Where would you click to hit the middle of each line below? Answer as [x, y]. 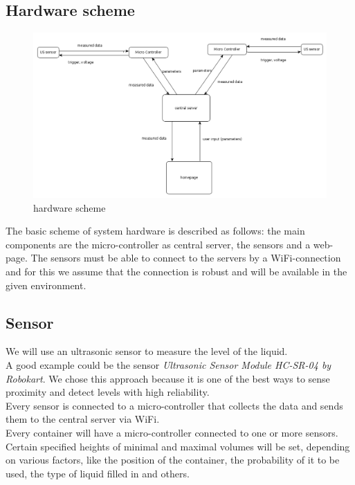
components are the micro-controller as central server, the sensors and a [158, 244]
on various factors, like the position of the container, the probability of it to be [173, 460]
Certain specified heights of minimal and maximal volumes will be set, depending [178, 446]
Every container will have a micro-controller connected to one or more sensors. [172, 433]
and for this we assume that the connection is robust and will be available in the [176, 272]
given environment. [46, 285]
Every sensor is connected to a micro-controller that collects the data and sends [174, 405]
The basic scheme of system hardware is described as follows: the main [155, 231]
